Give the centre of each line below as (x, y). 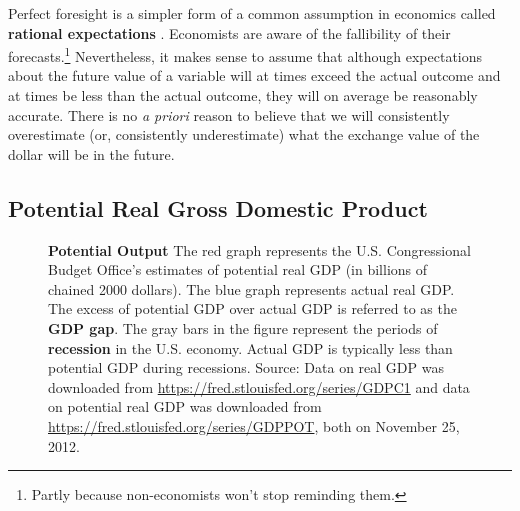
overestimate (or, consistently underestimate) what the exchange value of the (244, 134)
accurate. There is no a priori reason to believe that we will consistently (229, 114)
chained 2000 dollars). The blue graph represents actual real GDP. (251, 288)
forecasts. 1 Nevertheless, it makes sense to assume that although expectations (245, 54)
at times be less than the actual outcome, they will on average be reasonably (243, 95)
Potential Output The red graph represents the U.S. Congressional (259, 249)
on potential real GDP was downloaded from (185, 406)
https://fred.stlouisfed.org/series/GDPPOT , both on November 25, (254, 425)
